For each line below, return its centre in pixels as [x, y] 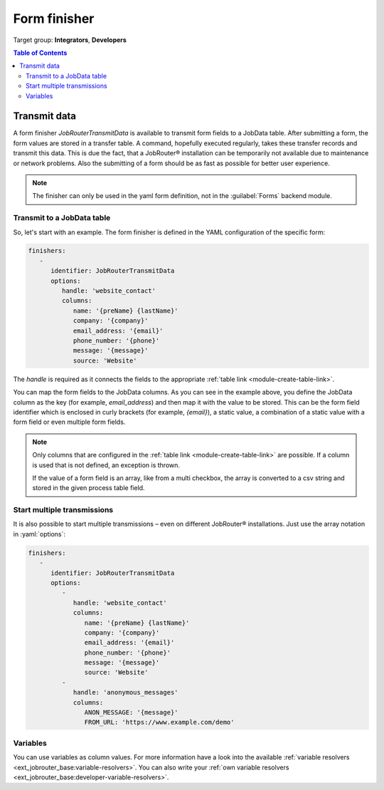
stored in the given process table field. [89, 488]
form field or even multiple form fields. [69, 422]
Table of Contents [40, 53]
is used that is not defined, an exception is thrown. [106, 465]
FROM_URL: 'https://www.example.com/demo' [159, 722]
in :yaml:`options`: [39, 534]
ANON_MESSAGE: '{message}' [131, 713]
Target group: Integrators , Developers [70, 40]
